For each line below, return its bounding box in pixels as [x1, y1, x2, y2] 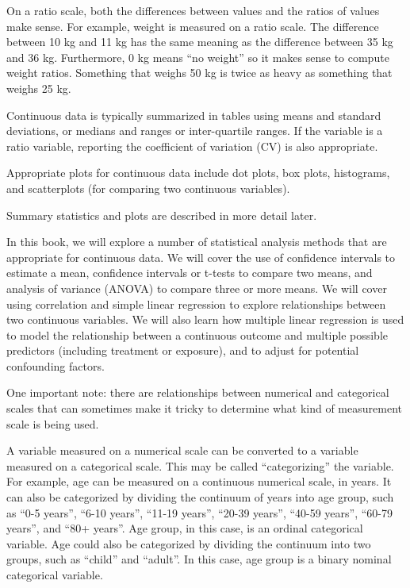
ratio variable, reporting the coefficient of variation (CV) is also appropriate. [6, 137, 378, 154]
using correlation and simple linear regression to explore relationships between [6, 295, 386, 312]
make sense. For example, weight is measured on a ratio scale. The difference [6, 17, 379, 34]
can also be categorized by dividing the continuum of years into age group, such [6, 489, 394, 505]
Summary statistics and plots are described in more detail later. [6, 206, 317, 223]
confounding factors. [6, 357, 105, 374]
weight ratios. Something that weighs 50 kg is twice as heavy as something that [6, 64, 393, 81]
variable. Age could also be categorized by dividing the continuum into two [6, 535, 371, 551]
